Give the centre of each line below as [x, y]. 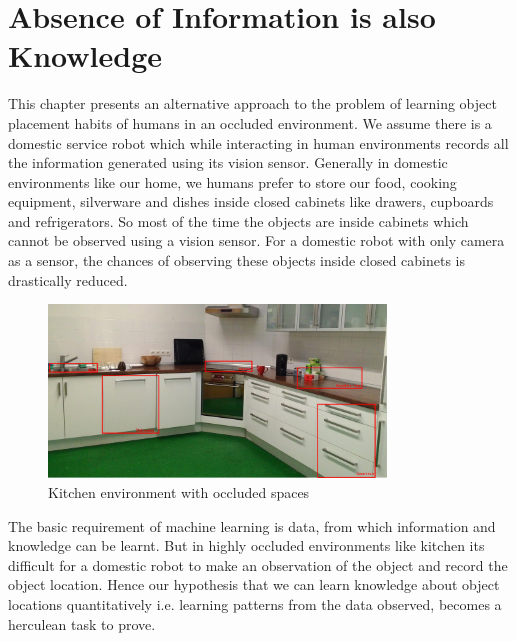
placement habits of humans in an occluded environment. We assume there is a [250, 122]
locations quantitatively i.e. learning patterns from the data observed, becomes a [255, 604]
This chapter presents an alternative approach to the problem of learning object [252, 103]
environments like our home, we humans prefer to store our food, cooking [232, 181]
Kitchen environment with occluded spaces [179, 492]
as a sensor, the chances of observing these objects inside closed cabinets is [237, 260]
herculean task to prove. [82, 623]
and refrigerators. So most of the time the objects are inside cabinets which [238, 220]
